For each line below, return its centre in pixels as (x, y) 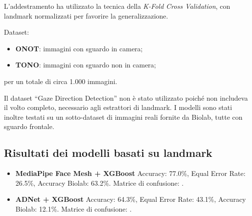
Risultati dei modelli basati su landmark (108, 153)
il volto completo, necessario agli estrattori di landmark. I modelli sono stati (118, 107)
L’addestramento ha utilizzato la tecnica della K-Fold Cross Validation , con (117, 6)
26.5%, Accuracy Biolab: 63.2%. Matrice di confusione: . (100, 183)
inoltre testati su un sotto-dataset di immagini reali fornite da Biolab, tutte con (123, 117)
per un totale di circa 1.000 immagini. (61, 81)
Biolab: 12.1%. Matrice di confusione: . (73, 208)
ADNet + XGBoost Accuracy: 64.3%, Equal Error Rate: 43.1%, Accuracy (131, 199)
